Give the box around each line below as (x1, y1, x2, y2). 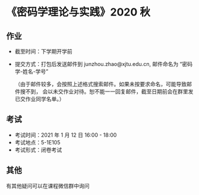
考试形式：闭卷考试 (14, 146, 62, 153)
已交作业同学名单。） (14, 96, 65, 102)
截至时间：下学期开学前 (14, 48, 72, 55)
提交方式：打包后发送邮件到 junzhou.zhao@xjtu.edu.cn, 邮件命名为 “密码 (14, 61, 193, 67)
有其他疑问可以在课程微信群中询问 (6, 182, 90, 189)
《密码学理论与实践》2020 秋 (6, 5, 150, 19)
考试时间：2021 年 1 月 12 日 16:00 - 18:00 (14, 131, 117, 139)
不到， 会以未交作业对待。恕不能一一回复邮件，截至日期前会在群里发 (25, 88, 194, 95)
